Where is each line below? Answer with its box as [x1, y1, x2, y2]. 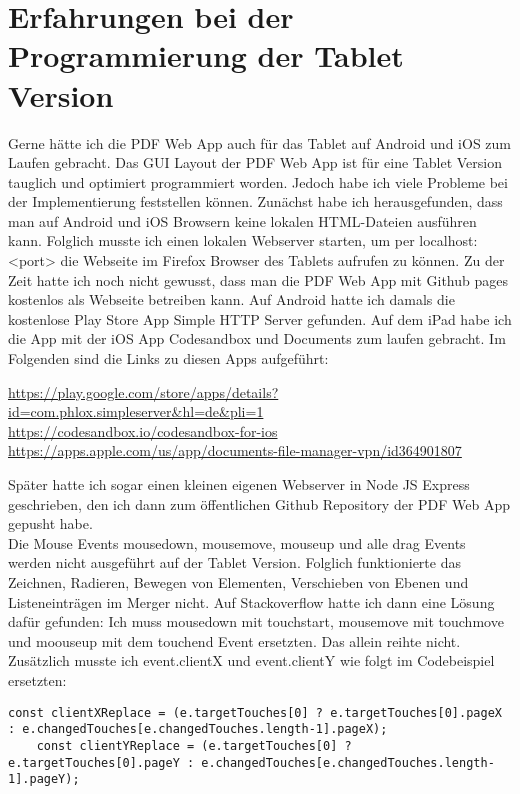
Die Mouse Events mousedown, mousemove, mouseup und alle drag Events [8, 532, 466, 553]
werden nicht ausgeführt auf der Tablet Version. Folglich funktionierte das [8, 552, 461, 573]
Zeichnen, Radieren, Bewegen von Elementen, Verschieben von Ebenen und [8, 571, 469, 592]
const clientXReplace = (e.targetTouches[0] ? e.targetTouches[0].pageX [8, 705, 502, 720]
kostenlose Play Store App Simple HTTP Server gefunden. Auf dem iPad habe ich [8, 308, 512, 329]
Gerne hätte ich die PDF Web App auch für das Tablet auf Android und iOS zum [8, 132, 511, 153]
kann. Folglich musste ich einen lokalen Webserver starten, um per [8, 230, 415, 251]
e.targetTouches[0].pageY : [8, 755, 195, 770]
